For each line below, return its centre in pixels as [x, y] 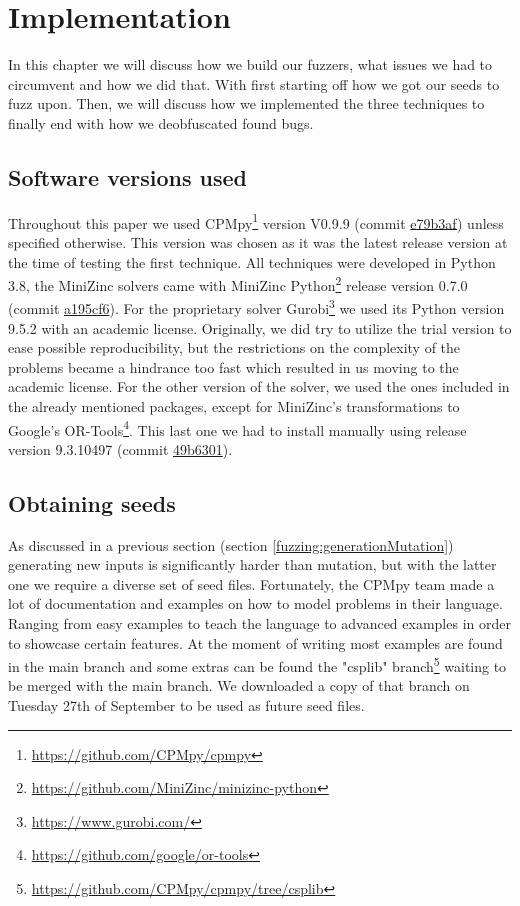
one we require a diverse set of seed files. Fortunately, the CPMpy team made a [251, 583]
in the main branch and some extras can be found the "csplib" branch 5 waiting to [257, 664]
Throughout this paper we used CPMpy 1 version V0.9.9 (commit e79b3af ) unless [256, 221]
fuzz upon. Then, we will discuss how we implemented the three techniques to [246, 103]
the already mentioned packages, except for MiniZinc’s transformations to [234, 406]
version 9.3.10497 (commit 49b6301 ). [120, 448]
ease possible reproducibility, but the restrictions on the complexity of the [234, 347]
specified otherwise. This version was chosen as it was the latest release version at [258, 241]
